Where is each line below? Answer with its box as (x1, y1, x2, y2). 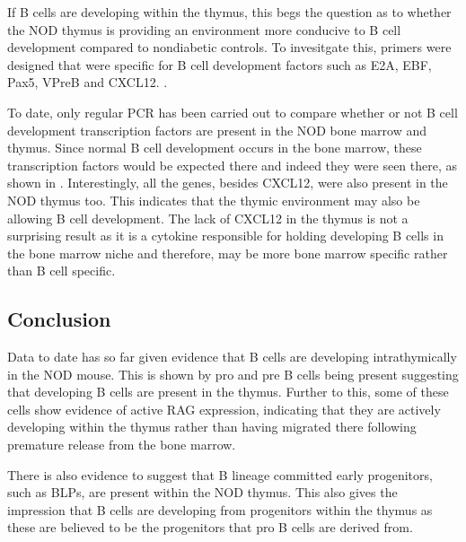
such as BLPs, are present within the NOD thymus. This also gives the (7, 483, 398, 502)
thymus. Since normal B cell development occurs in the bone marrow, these (7, 138, 422, 157)
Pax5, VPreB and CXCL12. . (7, 73, 168, 92)
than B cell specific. (7, 261, 116, 280)
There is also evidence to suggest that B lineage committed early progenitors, (7, 465, 433, 484)
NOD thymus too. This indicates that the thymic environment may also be (7, 190, 420, 209)
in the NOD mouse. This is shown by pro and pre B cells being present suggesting (7, 364, 459, 383)
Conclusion (7, 305, 111, 333)
